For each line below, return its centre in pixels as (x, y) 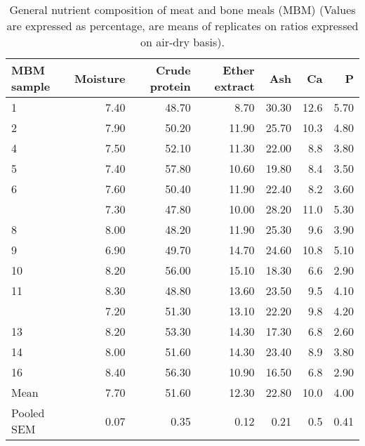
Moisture (100, 78)
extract (234, 86)
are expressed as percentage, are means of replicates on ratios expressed (182, 26)
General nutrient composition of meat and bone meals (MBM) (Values (182, 9)
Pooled (28, 413)
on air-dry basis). (182, 42)
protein (170, 86)
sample (31, 86)
